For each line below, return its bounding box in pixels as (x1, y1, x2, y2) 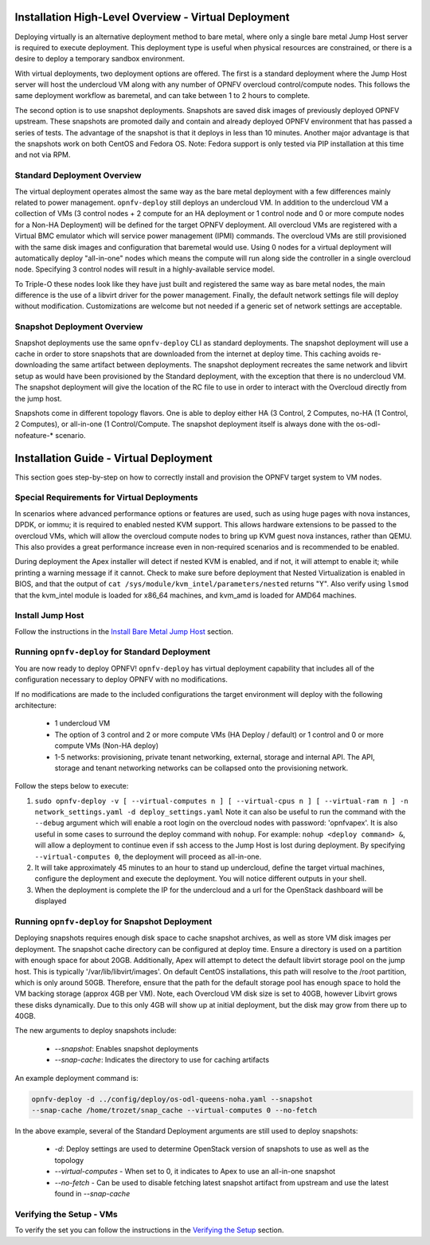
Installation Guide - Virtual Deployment (14, 451, 213, 465)
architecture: (14, 700, 57, 710)
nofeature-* (14, 430, 54, 440)
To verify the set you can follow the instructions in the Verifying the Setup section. (14, 1225, 284, 1235)
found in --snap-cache (54, 1188, 131, 1198)
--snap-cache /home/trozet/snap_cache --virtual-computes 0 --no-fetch (31, 1106, 318, 1115)
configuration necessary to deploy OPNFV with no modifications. (14, 675, 229, 684)
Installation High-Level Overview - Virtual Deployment (14, 10, 290, 24)
